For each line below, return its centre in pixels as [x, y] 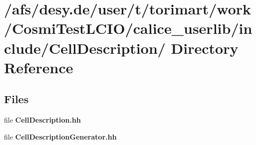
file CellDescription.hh [42, 120]
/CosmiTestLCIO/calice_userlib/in [128, 28]
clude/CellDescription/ [85, 48]
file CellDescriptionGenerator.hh [60, 136]
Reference [39, 67]
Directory [205, 48]
